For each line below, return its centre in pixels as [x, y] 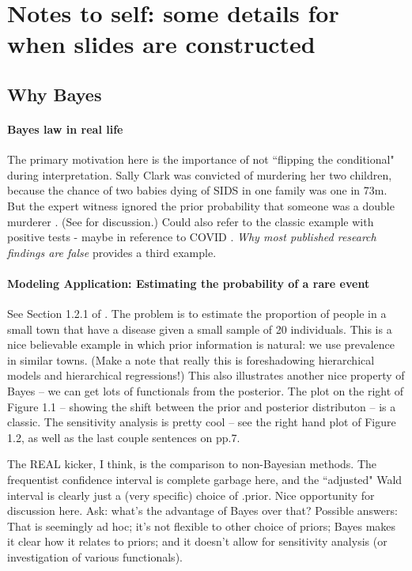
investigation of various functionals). [95, 557]
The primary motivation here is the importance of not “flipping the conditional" [201, 159]
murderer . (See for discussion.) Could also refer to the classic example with [191, 221]
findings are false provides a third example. [112, 252]
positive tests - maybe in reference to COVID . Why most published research [192, 237]
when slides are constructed [161, 44]
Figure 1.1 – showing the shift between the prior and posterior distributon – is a [202, 406]
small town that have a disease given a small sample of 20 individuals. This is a [200, 329]
